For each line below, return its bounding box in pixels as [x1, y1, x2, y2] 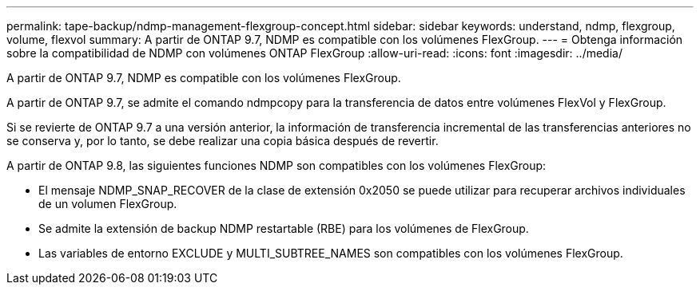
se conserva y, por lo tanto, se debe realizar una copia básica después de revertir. [6, 134, 439, 147]
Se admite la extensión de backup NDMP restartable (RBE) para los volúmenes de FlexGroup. [38, 222, 529, 235]
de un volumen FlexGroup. [38, 197, 177, 210]
